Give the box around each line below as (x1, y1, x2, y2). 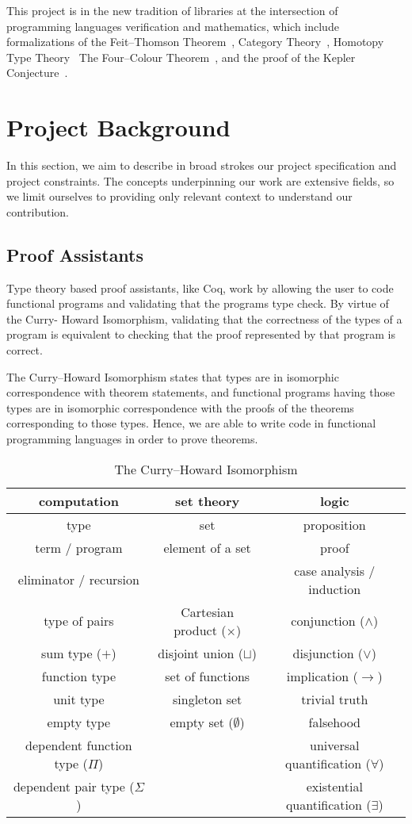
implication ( (286, 666, 358, 685)
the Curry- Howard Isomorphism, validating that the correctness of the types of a (6, 310, 402, 327)
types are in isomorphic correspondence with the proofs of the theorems (6, 399, 354, 416)
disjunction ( (292, 643, 364, 662)
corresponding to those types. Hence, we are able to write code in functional (6, 415, 376, 431)
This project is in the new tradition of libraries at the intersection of (6, 2, 338, 18)
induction (308, 579, 361, 598)
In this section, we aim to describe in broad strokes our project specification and (6, 157, 397, 174)
